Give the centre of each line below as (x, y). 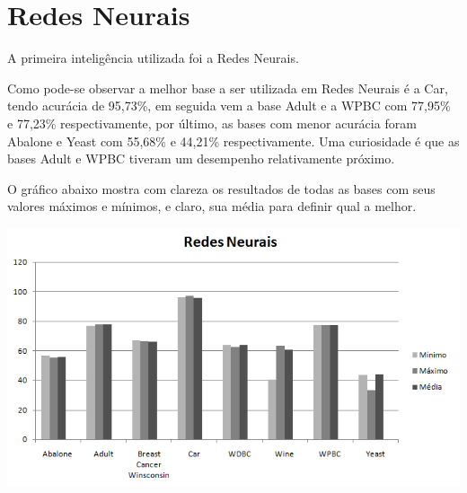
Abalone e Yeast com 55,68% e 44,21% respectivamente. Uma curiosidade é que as (233, 141)
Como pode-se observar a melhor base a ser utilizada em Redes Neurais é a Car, (228, 88)
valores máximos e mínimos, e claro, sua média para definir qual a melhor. (212, 206)
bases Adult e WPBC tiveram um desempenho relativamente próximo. (201, 158)
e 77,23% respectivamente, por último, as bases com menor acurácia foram (212, 123)
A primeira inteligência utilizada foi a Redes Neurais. (153, 58)
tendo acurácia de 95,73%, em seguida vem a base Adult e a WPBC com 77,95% (229, 106)
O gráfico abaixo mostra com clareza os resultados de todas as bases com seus (221, 188)
